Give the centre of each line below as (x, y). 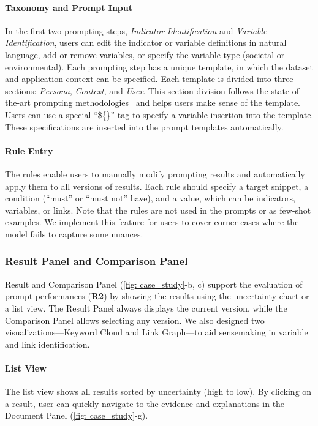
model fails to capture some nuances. (74, 234)
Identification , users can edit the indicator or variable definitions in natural (146, 43)
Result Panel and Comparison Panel (97, 261)
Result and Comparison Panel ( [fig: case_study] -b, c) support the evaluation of (154, 284)
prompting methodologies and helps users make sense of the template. (167, 103)
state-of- (286, 90)
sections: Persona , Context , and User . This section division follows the (137, 90)
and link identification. (47, 344)
